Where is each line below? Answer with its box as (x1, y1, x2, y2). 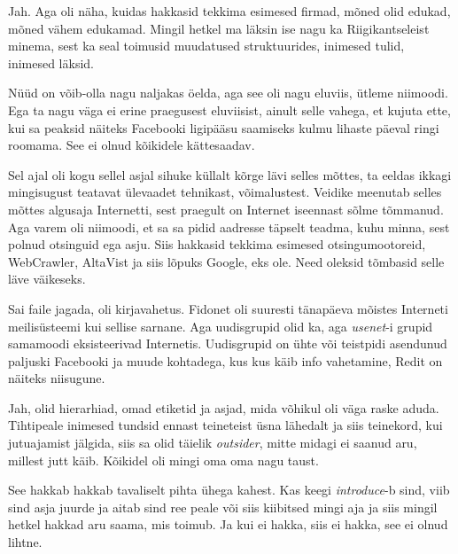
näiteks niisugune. (8, 369, 105, 387)
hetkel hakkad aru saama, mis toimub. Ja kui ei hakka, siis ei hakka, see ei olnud (8, 515, 448, 534)
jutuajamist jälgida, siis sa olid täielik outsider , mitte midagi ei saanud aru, (8, 433, 417, 452)
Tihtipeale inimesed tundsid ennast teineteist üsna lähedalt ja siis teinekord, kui (8, 416, 443, 434)
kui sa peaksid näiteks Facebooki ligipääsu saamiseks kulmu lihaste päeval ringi (8, 118, 439, 137)
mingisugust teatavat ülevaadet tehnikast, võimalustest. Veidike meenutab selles (8, 183, 442, 201)
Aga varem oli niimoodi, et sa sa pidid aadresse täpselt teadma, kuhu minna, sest (8, 217, 450, 236)
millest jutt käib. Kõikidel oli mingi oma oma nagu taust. (8, 450, 319, 469)
